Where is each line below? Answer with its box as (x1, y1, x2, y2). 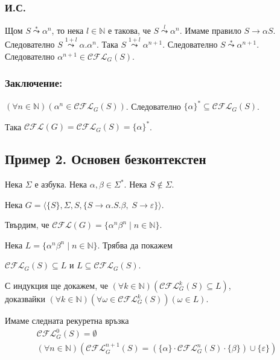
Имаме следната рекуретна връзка (5, 314, 129, 327)
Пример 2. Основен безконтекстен (5, 150, 206, 168)
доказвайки (5, 292, 45, 305)
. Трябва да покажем (97, 238, 173, 251)
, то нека (51, 24, 84, 37)
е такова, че (107, 24, 151, 37)
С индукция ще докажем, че (5, 279, 108, 292)
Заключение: (5, 75, 63, 90)
